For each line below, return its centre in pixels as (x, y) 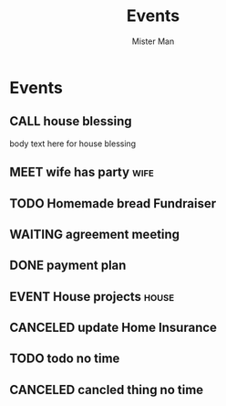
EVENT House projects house (92, 297)
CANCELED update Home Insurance (113, 328)
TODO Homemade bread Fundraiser (113, 203)
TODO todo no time (65, 359)
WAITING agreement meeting (95, 234)
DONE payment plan (68, 266)
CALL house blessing (71, 121)
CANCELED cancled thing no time (107, 390)
